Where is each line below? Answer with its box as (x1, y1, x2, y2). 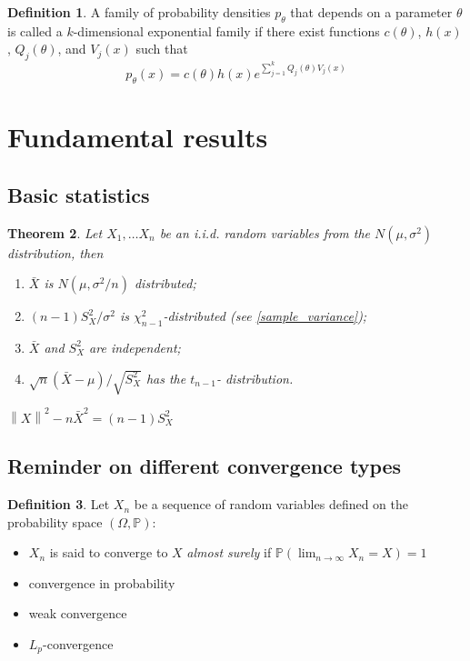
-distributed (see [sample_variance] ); (163, 306, 367, 325)
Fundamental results (7, 118, 268, 155)
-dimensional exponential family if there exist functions (73, 21, 380, 40)
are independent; (89, 337, 181, 356)
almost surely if (186, 543, 272, 562)
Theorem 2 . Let (7, 223, 103, 242)
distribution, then (7, 243, 104, 262)
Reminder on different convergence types (7, 452, 402, 480)
